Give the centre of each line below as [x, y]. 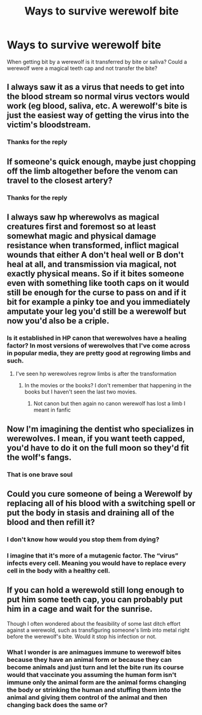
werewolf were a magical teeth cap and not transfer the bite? [82, 68]
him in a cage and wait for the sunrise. [80, 609]
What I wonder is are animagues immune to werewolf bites [94, 652]
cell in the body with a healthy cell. [59, 570]
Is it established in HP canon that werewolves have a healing [97, 338]
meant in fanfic [52, 410]
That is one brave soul [40, 474]
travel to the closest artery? [60, 180]
